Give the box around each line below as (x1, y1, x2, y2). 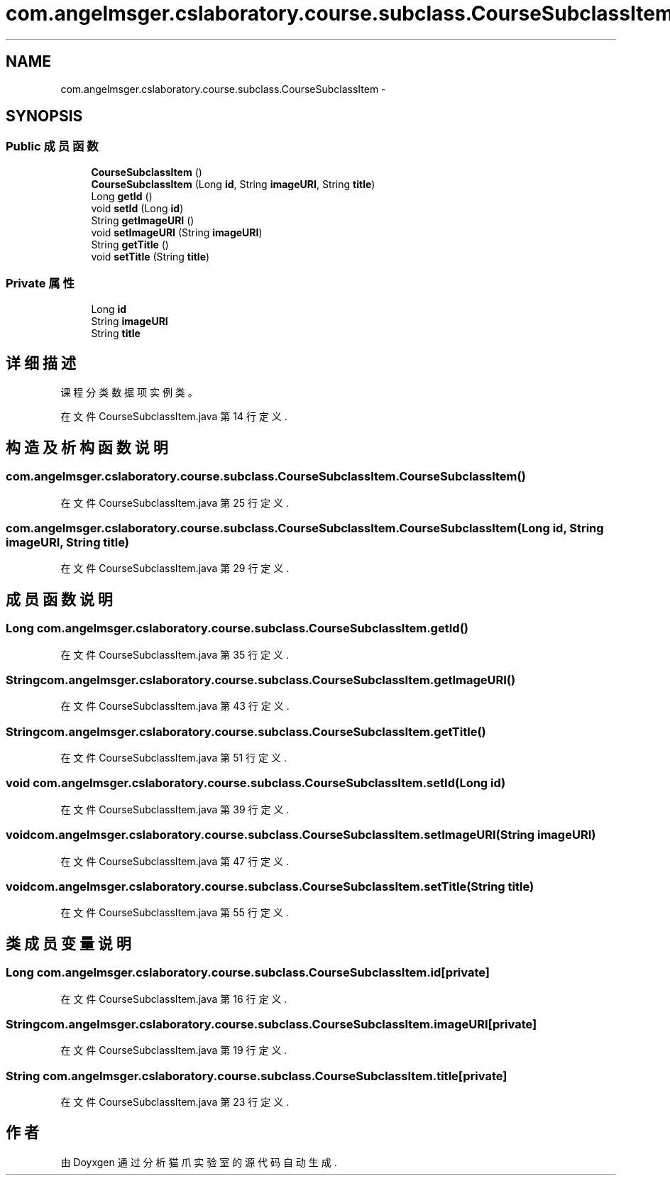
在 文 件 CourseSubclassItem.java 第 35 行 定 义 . (60, 648, 289, 661)
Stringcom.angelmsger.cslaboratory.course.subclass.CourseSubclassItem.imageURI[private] (6, 1016, 537, 1031)
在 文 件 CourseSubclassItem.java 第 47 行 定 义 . (60, 855, 289, 867)
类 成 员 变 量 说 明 (6, 934, 131, 952)
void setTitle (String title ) (91, 250, 210, 263)
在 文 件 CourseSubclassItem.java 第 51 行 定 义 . (60, 752, 287, 764)
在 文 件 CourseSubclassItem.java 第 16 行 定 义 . (60, 992, 287, 1005)
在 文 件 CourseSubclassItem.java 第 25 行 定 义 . (60, 496, 289, 509)
